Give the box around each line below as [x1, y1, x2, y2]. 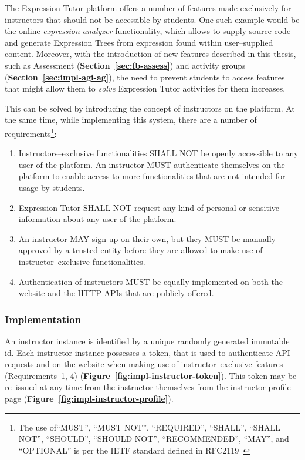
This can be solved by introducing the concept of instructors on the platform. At [5, 102, 295, 114]
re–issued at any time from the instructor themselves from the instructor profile [5, 381, 291, 393]
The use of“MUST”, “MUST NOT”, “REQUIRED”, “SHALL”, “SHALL [18, 421, 281, 433]
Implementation [5, 311, 82, 326]
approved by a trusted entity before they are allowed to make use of [18, 244, 263, 256]
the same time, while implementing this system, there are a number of [5, 113, 257, 126]
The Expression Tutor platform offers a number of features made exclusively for [5, 2, 292, 14]
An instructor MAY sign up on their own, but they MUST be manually [18, 232, 276, 244]
